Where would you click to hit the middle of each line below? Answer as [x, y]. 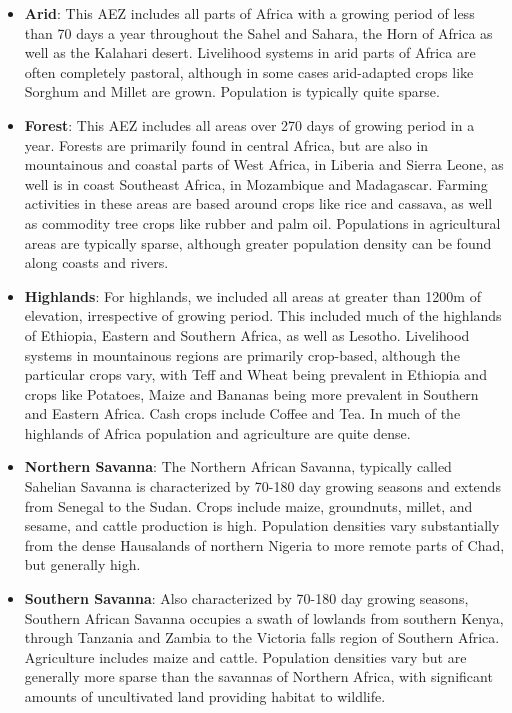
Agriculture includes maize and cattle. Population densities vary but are [245, 656]
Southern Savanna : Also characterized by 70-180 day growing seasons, [246, 598]
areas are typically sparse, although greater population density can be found [258, 242]
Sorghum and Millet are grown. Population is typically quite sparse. [232, 91]
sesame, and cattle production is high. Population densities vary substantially [262, 525]
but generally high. [82, 564]
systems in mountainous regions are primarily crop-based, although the [242, 354]
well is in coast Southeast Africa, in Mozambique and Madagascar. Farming [256, 183]
